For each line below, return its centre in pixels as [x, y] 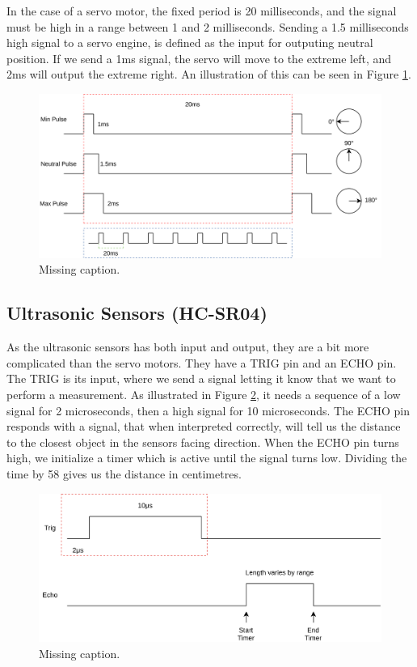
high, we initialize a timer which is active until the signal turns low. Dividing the [207, 458]
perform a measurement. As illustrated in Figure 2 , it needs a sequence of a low [204, 395]
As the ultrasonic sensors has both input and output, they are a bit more [188, 347]
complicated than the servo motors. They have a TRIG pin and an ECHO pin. [202, 362]
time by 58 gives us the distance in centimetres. [124, 474]
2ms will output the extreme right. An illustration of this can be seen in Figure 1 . [209, 74]
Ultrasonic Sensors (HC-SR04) [137, 313]
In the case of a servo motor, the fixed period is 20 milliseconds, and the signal [202, 11]
